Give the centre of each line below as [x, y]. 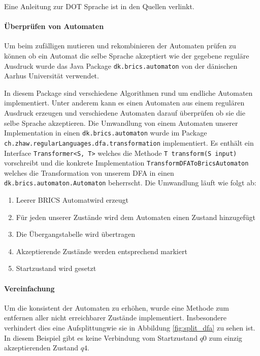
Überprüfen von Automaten [54, 26]
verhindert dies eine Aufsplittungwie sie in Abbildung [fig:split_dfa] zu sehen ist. [130, 328]
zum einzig [225, 337]
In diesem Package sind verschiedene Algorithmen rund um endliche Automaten [128, 92]
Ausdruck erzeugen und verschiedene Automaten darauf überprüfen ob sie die [125, 113]
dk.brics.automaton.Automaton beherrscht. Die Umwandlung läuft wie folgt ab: [130, 183]
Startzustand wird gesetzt [56, 268]
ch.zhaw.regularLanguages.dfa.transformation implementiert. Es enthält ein [129, 142]
